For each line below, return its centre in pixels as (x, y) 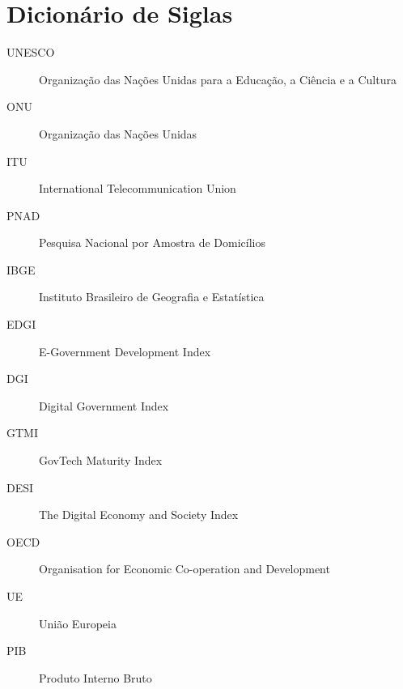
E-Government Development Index (125, 351)
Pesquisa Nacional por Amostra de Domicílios (152, 242)
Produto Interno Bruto (95, 677)
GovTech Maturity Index (101, 460)
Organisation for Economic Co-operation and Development (185, 569)
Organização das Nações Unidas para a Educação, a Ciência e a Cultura (218, 79)
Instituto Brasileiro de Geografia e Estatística (152, 297)
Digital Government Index (104, 405)
